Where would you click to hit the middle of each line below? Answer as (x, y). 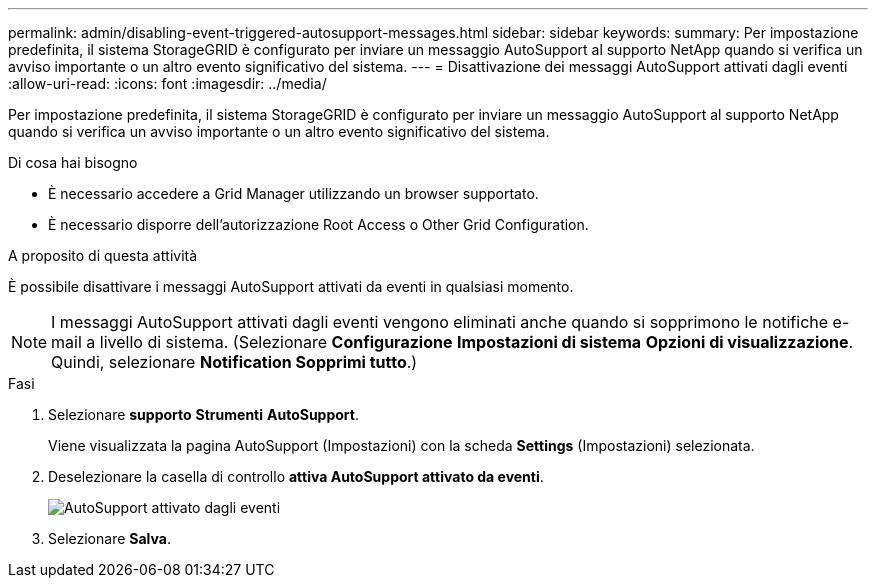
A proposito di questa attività (103, 255)
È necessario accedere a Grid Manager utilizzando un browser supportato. (293, 193)
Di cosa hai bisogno (73, 162)
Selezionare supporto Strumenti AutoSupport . (203, 414)
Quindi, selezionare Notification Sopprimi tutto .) (234, 362)
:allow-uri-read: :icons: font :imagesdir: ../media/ (167, 83)
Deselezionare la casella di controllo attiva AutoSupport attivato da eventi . (296, 476)
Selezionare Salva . (109, 538)
